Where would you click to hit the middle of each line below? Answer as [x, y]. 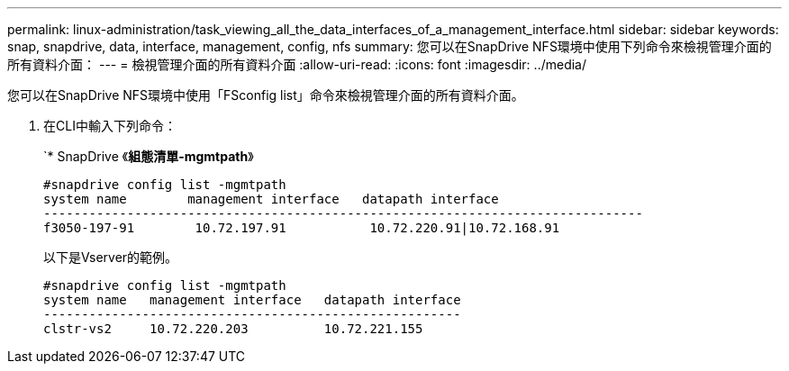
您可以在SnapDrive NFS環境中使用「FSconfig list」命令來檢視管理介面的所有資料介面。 [266, 95]
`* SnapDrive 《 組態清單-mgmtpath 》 [149, 156]
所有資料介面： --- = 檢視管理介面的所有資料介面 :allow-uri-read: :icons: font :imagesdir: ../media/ [297, 64]
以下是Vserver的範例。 [111, 257]
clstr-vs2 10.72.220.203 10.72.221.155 [233, 329]
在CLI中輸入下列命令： [110, 126]
